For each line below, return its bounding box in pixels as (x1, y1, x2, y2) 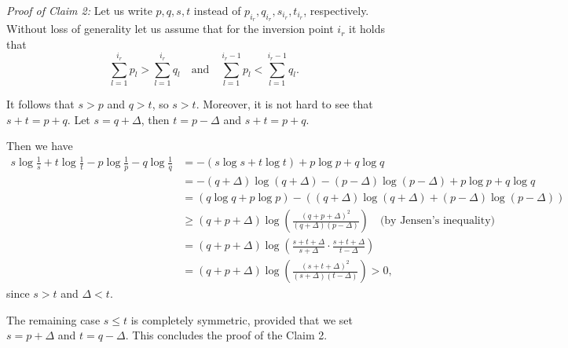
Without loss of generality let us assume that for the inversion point (6, 20, 334, 37)
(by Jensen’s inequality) (379, 215, 496, 227)
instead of (193, 2, 241, 18)
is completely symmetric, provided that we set (130, 311, 353, 328)
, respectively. (303, 2, 369, 18)
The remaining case (6, 311, 101, 328)
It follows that (6, 95, 75, 112)
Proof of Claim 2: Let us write (6, 2, 152, 18)
